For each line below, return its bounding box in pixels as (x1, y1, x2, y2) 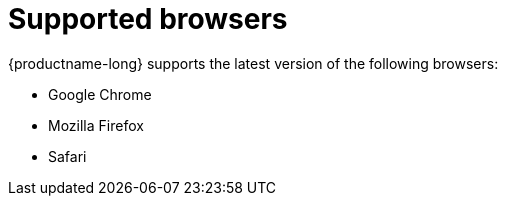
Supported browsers (8, 2, 288, 36)
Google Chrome (48, 85, 152, 103)
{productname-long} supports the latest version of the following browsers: (8, 54, 499, 72)
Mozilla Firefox (48, 116, 144, 134)
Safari (48, 147, 87, 165)
